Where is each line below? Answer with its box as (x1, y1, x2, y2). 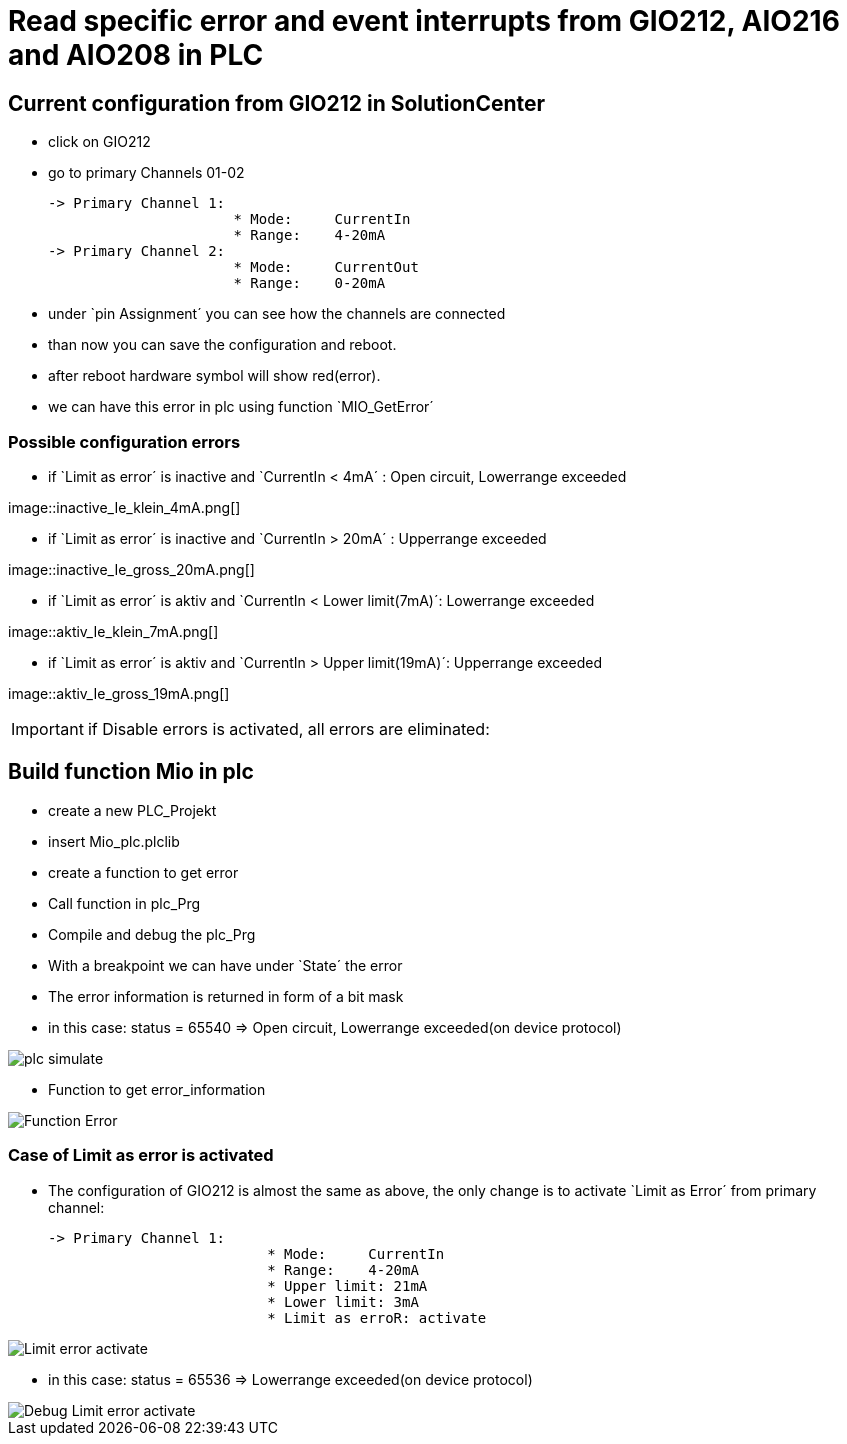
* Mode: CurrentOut (233, 259, 419, 276)
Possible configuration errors (8, 431, 241, 452)
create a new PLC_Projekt (48, 801, 217, 819)
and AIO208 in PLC (8, 38, 264, 72)
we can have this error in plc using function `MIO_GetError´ (48, 398, 434, 416)
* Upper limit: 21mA (267, 1277, 428, 1294)
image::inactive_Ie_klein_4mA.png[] (8, 498, 241, 516)
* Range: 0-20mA (233, 275, 386, 292)
